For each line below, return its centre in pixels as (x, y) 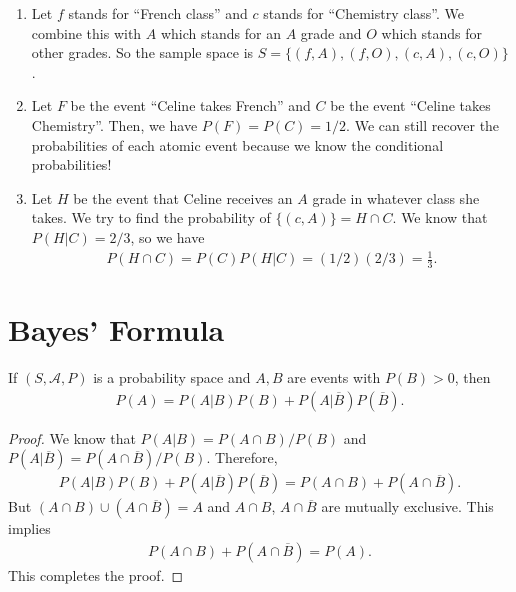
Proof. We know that (72, 437)
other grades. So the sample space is (142, 52)
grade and (331, 32)
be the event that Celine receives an (183, 197)
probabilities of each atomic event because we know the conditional (237, 144)
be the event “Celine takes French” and (190, 105)
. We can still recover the (423, 124)
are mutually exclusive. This (407, 506)
